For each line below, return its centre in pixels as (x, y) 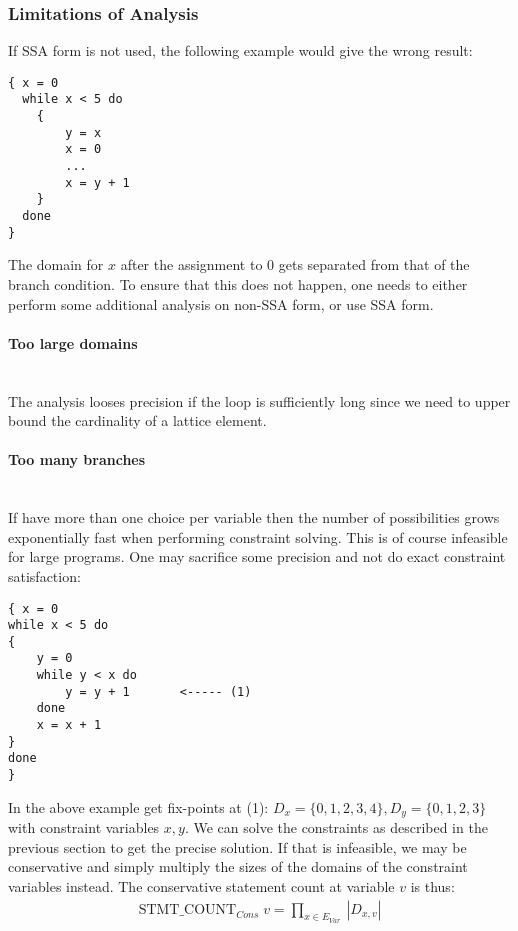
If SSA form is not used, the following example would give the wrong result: (240, 50)
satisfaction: (44, 575)
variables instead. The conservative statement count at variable (201, 885)
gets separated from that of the (374, 264)
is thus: (432, 885)
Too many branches (77, 459)
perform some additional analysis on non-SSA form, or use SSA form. (221, 303)
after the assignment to (191, 264)
